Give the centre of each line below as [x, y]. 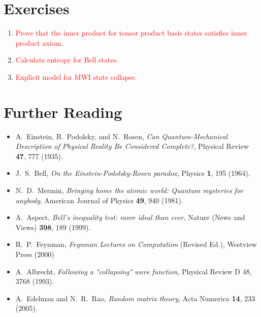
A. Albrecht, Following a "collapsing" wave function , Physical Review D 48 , [134, 271]
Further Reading [63, 112]
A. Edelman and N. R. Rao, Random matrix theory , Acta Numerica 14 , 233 [135, 298]
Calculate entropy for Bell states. [67, 60]
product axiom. [39, 42]
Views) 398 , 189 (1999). [53, 227]
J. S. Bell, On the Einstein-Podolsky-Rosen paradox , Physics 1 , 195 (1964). [133, 173]
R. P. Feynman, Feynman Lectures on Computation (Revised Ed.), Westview [136, 244]
